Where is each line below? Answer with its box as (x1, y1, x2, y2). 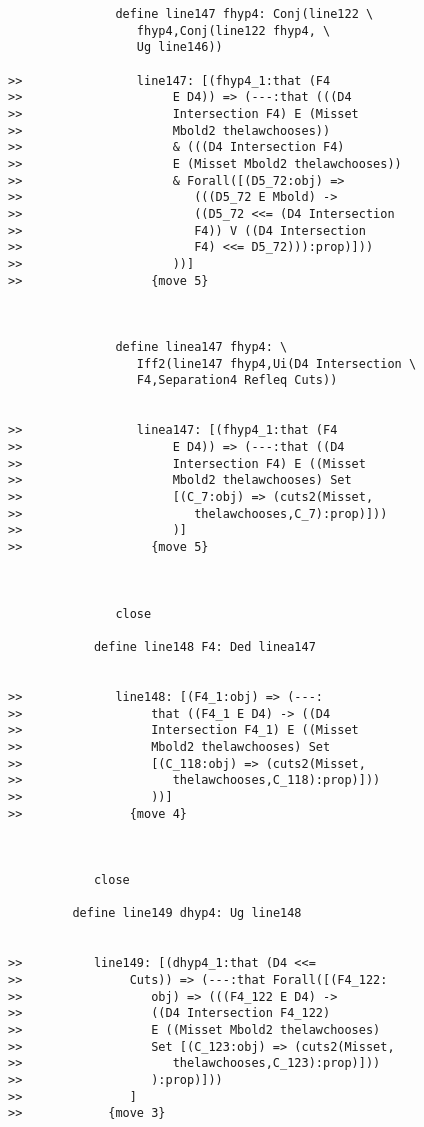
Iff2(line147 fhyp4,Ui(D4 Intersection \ (136, 356, 417, 371)
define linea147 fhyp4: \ (115, 340, 288, 355)
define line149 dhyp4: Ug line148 (72, 906, 302, 921)
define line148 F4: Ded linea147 (93, 639, 316, 654)
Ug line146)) (136, 40, 223, 55)
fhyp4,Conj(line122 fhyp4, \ (136, 23, 331, 38)
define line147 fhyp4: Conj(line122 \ (115, 7, 374, 21)
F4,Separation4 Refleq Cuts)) (136, 373, 338, 388)
